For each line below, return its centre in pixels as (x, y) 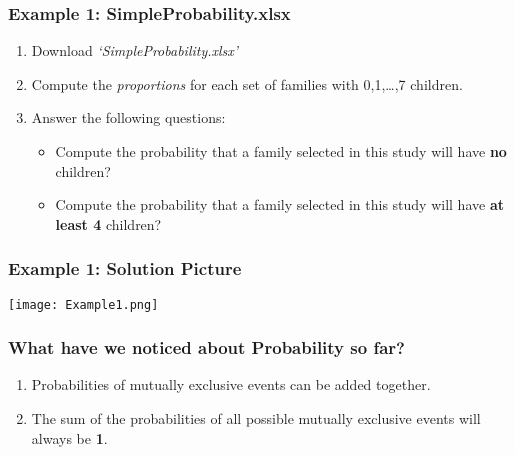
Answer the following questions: (128, 117)
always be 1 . (69, 437)
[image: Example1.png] (83, 304)
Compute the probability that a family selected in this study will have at (279, 204)
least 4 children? (108, 223)
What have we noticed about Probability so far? (206, 347)
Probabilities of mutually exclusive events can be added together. (231, 384)
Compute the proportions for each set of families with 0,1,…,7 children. (247, 83)
